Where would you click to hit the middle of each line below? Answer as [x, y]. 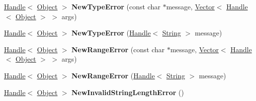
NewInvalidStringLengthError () [128, 92]
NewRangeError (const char [118, 49]
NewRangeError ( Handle [113, 75]
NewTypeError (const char [116, 6]
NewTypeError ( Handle [111, 33]
